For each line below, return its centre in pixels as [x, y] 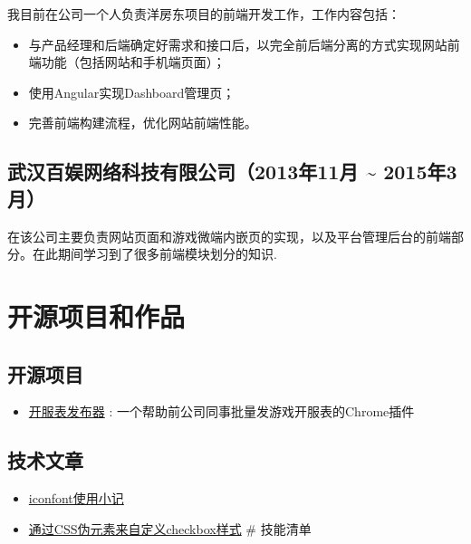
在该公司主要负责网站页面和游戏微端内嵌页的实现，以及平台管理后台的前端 [229, 236]
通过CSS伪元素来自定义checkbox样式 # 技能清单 [170, 528]
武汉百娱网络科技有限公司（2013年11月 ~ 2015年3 [232, 172]
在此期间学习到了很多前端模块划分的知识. [154, 254]
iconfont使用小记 [76, 498]
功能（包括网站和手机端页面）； [133, 62]
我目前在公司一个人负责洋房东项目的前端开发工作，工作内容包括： [204, 14]
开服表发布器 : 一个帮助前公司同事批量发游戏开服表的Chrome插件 [221, 411]
